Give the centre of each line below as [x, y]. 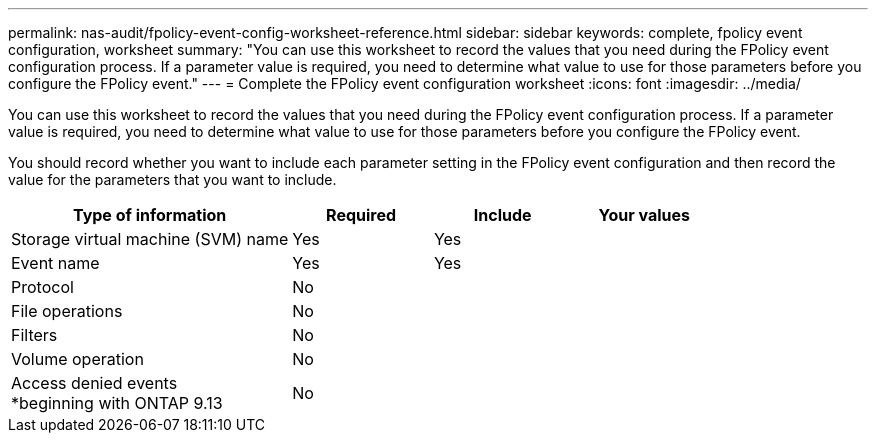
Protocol [42, 287]
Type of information [149, 215]
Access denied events [94, 383]
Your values [644, 215]
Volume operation [77, 359]
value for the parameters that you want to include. [172, 179]
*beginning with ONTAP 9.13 [117, 403]
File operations [67, 311]
